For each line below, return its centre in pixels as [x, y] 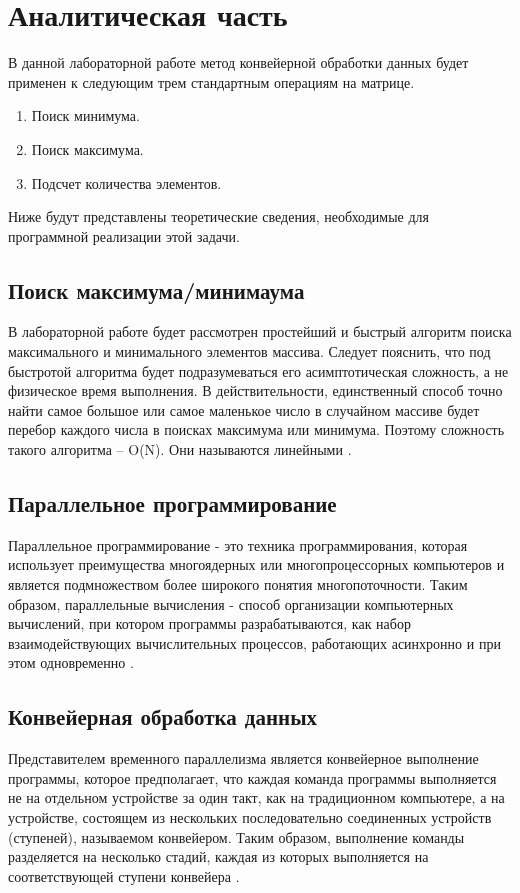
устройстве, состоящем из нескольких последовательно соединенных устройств [250, 816]
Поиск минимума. [85, 115]
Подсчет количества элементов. [126, 182]
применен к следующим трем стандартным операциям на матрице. [211, 81]
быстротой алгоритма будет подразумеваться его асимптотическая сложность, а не [258, 370]
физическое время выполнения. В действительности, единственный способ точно [255, 390]
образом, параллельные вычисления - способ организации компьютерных [231, 603]
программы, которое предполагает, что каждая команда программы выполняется [252, 777]
